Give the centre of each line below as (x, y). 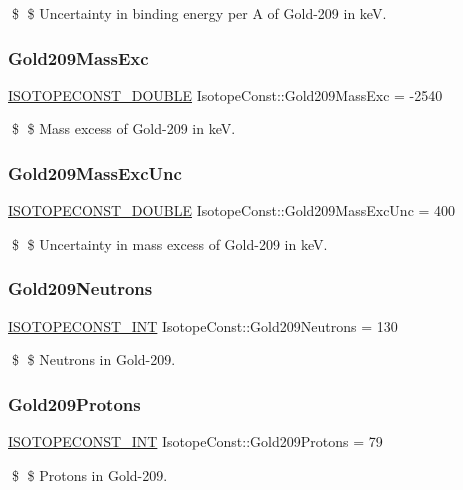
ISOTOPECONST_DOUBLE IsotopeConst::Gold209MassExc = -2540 (225, 94)
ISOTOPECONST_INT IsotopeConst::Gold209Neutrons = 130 (203, 325)
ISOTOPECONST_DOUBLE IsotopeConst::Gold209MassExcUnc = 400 (232, 210)
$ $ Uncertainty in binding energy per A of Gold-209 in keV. (199, 13)
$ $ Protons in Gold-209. (89, 474)
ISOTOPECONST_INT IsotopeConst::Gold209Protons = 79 (195, 441)
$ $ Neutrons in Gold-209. (93, 359)
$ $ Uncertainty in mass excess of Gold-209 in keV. (169, 243)
